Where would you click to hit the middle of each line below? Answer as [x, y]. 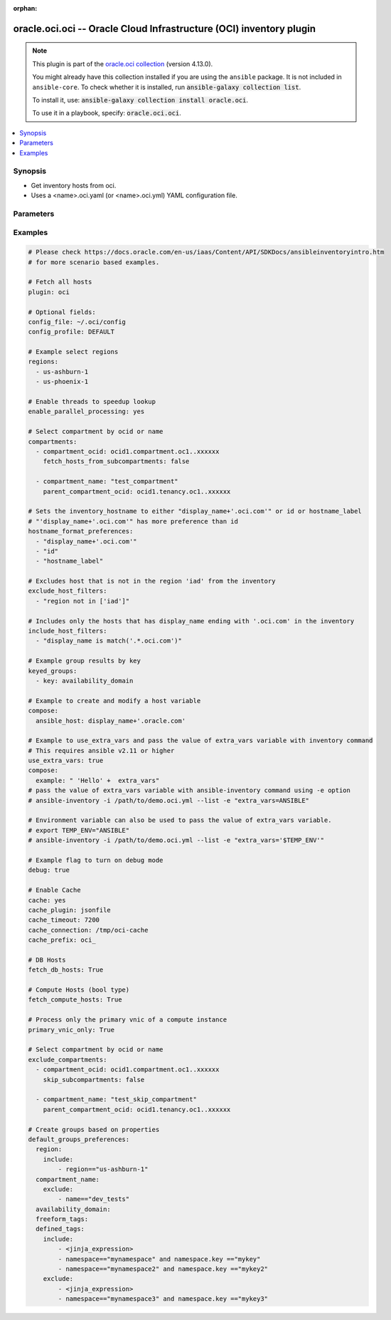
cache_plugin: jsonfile [70, 910]
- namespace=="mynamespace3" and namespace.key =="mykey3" [163, 1299]
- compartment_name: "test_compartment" [107, 482]
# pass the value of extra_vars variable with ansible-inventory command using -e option [189, 790]
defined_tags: [60, 1229]
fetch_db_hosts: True [66, 970]
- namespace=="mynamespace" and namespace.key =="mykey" [159, 1259]
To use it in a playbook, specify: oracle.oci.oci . [107, 113]
